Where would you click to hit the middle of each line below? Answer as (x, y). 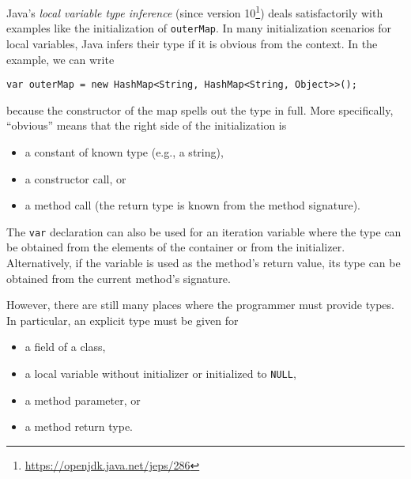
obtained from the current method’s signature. (119, 278)
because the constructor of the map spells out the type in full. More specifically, (200, 109)
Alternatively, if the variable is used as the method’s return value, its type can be (204, 262)
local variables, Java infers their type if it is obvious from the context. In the (192, 43)
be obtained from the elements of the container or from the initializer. (176, 247)
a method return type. (79, 426)
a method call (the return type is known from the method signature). (193, 205)
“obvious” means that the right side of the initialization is (147, 125)
